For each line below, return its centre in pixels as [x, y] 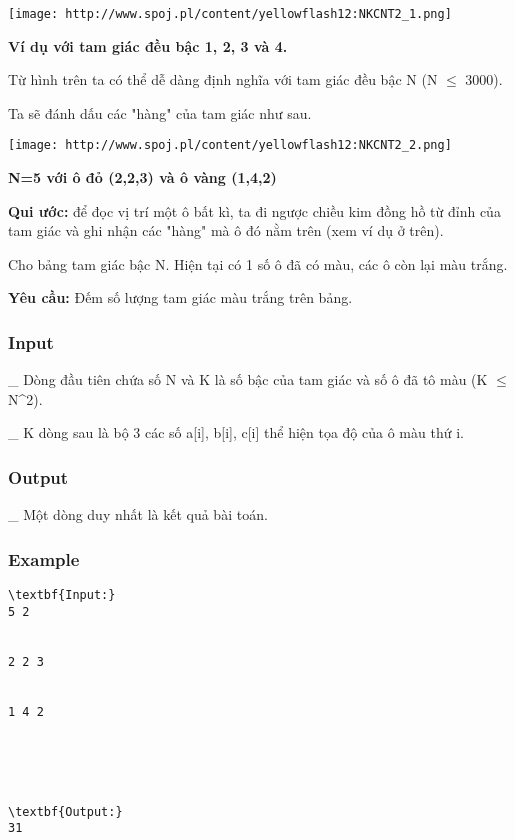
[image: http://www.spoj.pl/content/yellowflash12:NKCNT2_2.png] [230, 145]
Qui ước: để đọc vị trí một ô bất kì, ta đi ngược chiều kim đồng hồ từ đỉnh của [254, 210]
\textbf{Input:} [62, 595]
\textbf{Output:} [65, 811]
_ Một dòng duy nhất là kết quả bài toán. [138, 514]
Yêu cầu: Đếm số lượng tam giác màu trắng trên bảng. [180, 297]
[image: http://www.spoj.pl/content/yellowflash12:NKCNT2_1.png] [230, 14]
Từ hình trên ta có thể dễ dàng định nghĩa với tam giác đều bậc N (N [223, 79]
